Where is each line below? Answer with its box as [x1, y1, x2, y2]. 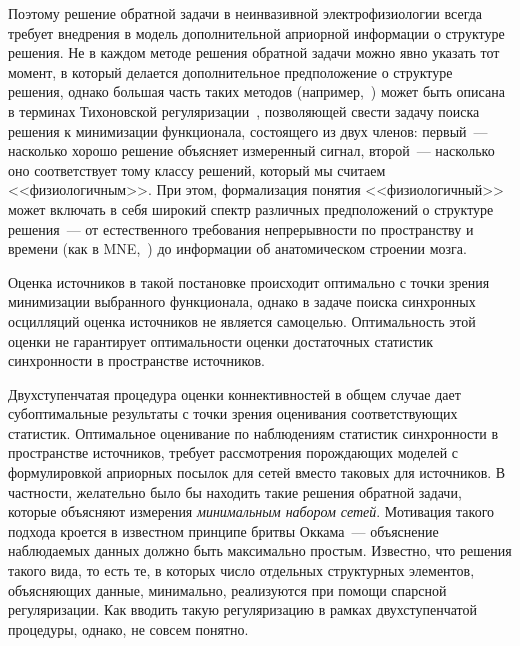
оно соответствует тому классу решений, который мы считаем [8, 159, 386, 180]
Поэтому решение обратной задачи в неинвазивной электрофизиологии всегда [8, 3, 483, 23]
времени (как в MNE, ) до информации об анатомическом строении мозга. [8, 238, 467, 259]
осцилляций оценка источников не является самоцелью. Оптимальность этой [8, 310, 476, 331]
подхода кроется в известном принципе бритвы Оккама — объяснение [8, 520, 439, 541]
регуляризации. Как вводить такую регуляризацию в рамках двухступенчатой [8, 599, 478, 620]
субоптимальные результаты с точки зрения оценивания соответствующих [8, 403, 458, 424]
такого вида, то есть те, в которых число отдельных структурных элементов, [8, 560, 475, 581]
